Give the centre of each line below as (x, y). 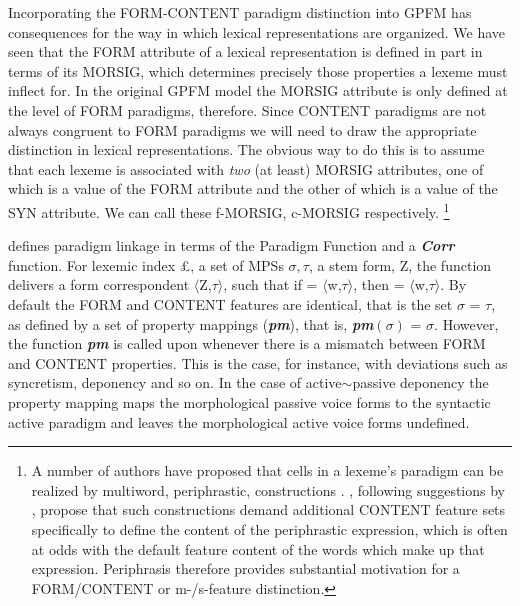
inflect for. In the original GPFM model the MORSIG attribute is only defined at (258, 90)
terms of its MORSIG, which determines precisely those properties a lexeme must (258, 70)
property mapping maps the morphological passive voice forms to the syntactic (249, 401)
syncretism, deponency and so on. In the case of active (175, 382)
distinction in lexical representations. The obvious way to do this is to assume (246, 149)
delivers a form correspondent (99, 284)
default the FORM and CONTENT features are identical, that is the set (230, 303)
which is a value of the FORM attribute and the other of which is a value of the (253, 188)
